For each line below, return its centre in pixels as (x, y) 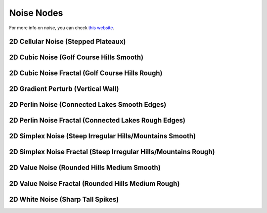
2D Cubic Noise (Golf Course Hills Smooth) (76, 58)
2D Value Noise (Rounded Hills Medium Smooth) (85, 168)
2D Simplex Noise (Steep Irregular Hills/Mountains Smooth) (103, 136)
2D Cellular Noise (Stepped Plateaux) (67, 42)
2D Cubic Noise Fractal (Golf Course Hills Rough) (86, 73)
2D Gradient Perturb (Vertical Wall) (64, 89)
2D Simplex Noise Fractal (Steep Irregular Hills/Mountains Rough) (112, 152)
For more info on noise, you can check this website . (62, 28)
